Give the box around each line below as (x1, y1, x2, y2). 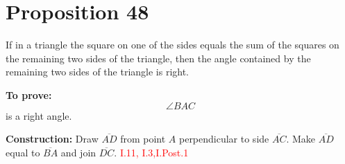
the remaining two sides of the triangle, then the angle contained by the (6, 51, 311, 65)
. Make (286, 131, 316, 146)
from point (120, 131, 166, 146)
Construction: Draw (6, 131, 99, 146)
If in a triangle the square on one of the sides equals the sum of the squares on (6, 37, 339, 52)
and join (60, 145, 96, 159)
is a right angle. (6, 108, 72, 122)
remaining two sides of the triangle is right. (6, 64, 190, 79)
